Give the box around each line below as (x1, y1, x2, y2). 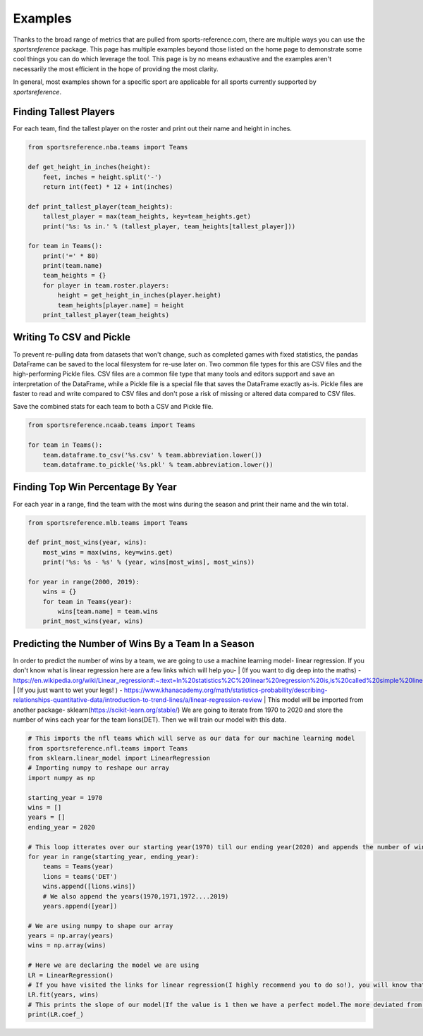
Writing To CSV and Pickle (13, 331, 130, 343)
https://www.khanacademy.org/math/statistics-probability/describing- (123, 686, 328, 694)
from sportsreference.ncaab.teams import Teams (27, 421, 195, 429)
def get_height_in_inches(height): (27, 163, 151, 171)
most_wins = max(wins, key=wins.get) (42, 548, 173, 556)
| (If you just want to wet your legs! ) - (13, 686, 123, 694)
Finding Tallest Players (13, 106, 116, 118)
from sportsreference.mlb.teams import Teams (27, 519, 188, 526)
